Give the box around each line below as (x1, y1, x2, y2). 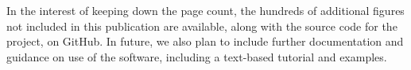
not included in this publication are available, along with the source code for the (6, 17, 397, 34)
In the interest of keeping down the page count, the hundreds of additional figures (6, 2, 405, 18)
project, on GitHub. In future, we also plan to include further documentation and (6, 33, 404, 50)
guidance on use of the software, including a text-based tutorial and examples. (6, 48, 387, 64)
